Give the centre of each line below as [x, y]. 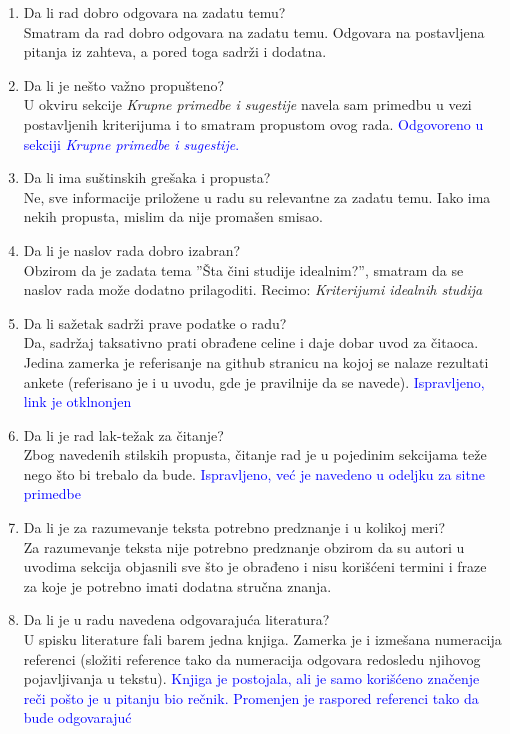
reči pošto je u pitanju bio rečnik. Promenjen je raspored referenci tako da [251, 697]
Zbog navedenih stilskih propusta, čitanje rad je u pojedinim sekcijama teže [255, 454]
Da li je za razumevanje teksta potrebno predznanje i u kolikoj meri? [234, 527]
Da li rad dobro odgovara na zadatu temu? [154, 12]
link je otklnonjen [77, 401]
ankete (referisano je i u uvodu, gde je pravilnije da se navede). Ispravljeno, [254, 381]
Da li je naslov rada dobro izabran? [132, 249]
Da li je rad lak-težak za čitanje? [123, 434]
